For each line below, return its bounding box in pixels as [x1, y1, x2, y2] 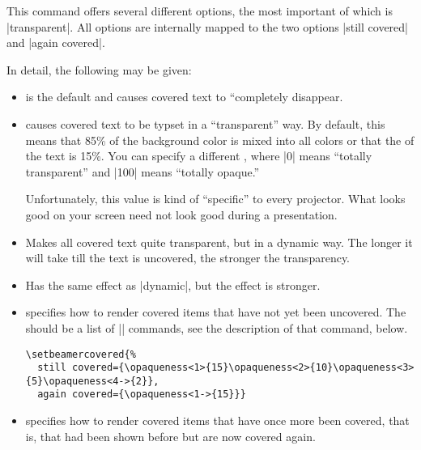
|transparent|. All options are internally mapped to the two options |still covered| [6, 18, 408, 35]
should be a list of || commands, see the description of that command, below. [25, 319, 408, 336]
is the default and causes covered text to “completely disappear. [25, 88, 343, 105]
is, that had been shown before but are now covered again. [25, 427, 316, 444]
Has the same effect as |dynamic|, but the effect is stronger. [25, 276, 321, 293]
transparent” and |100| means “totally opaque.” [25, 163, 260, 180]
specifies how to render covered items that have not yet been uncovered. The [25, 304, 406, 321]
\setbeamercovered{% [25, 348, 136, 360]
